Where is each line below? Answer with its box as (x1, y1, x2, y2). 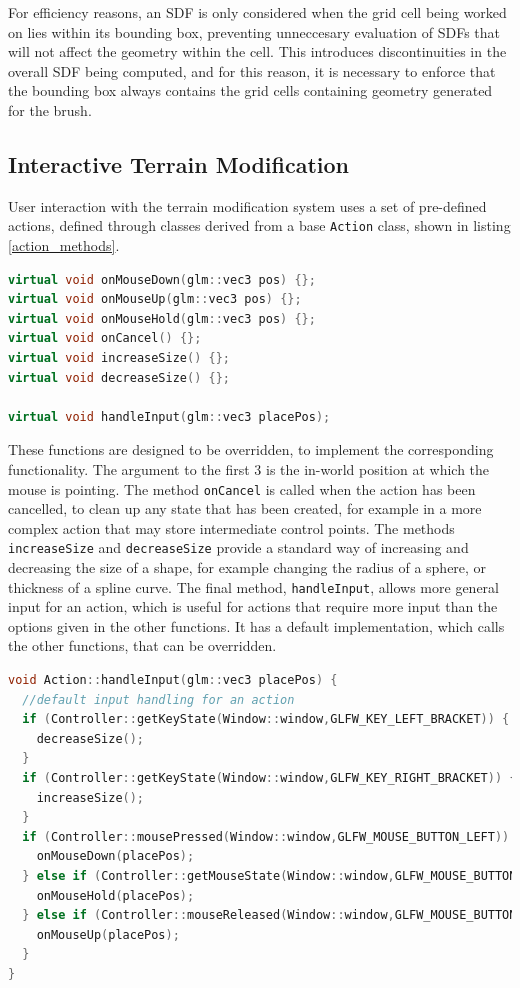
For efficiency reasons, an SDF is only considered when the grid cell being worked (8, 2, 507, 22)
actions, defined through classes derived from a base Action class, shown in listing (8, 215, 511, 236)
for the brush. (8, 99, 92, 120)
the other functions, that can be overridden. (8, 635, 277, 656)
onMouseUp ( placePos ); (36, 927, 180, 942)
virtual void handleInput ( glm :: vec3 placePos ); (8, 409, 331, 424)
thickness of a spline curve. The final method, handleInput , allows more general (8, 576, 499, 597)
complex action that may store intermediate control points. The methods (8, 517, 455, 538)
